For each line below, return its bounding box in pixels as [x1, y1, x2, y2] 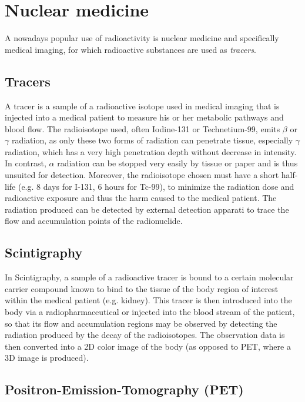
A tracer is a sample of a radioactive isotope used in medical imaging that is [5, 99, 280, 112]
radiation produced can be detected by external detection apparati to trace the [5, 203, 289, 215]
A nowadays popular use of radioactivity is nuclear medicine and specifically [5, 32, 279, 44]
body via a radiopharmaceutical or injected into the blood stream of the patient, [5, 306, 295, 318]
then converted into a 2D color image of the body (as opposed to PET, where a [5, 340, 291, 352]
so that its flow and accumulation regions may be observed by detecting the [5, 317, 277, 329]
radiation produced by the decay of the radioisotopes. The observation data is [5, 329, 285, 341]
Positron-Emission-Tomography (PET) [5, 380, 244, 398]
